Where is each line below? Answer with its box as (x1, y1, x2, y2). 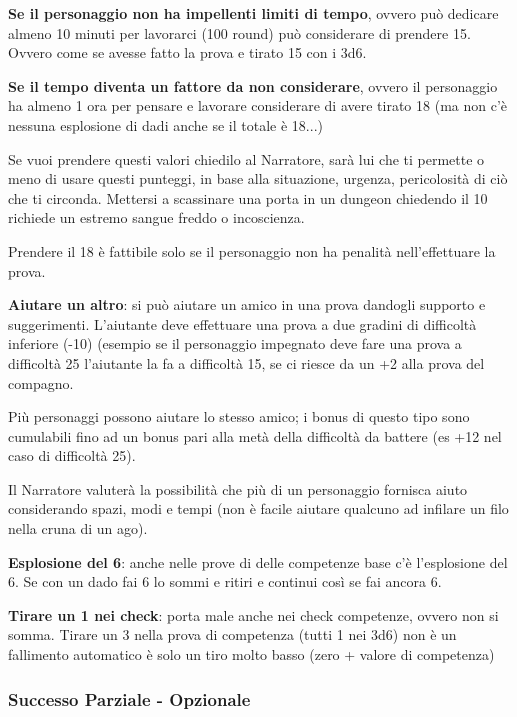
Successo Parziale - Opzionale (8, 686, 251, 711)
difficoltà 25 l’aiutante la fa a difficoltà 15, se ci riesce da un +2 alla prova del (8, 352, 485, 373)
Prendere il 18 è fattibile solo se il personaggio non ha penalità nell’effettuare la (8, 240, 496, 261)
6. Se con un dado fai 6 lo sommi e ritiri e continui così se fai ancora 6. (8, 571, 442, 592)
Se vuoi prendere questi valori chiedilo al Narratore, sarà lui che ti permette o (8, 148, 485, 169)
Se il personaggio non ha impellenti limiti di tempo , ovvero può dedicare (8, 3, 499, 23)
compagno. (8, 372, 74, 393)
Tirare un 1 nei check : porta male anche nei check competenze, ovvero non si (8, 604, 499, 625)
